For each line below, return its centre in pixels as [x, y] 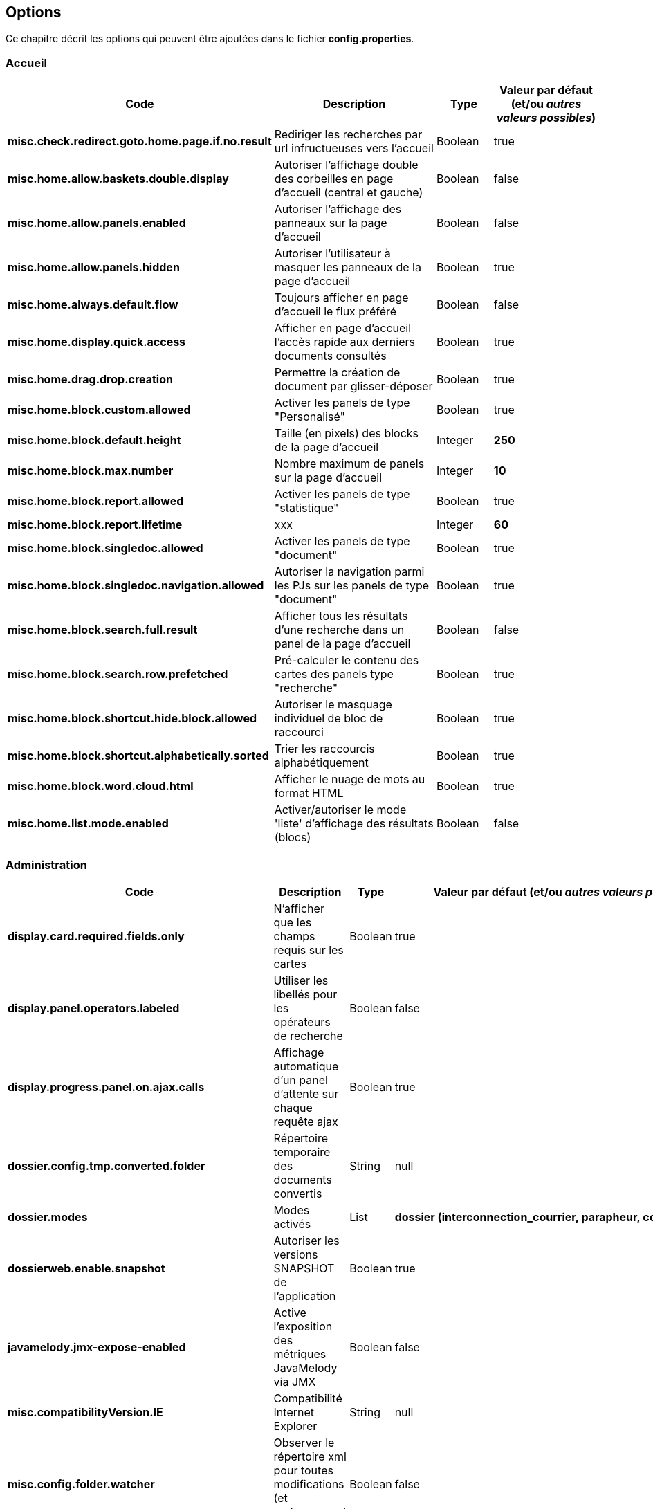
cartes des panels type [334, 674]
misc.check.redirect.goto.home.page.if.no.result [140, 141]
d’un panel [301, 1080]
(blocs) [293, 838]
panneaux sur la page [331, 223]
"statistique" [306, 508]
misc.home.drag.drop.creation [90, 379]
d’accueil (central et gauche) [349, 193]
